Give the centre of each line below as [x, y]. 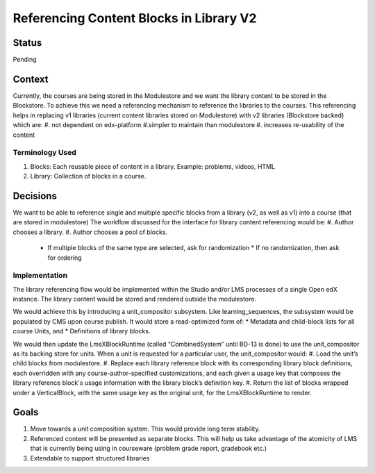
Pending [25, 60]
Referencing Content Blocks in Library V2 [135, 18]
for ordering [65, 258]
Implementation [40, 276]
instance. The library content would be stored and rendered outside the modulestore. [135, 299]
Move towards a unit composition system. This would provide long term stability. [145, 429]
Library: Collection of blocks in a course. [88, 176]
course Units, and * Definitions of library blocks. [82, 331]
